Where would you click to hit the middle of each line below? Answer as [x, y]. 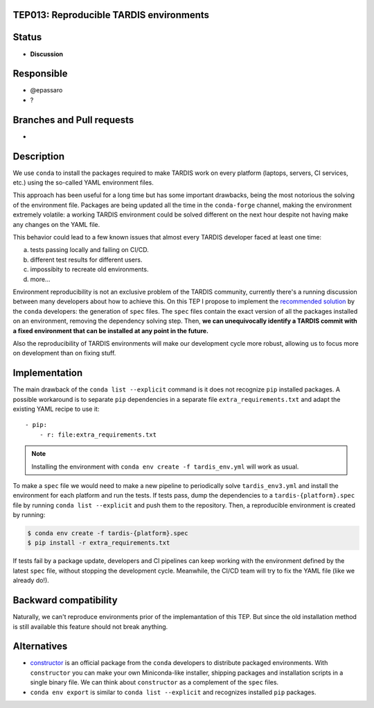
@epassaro [46, 90]
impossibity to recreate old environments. [89, 269]
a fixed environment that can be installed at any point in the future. [111, 330]
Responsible [40, 74]
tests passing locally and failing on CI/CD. [89, 250]
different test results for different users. [86, 260]
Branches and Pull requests [73, 120]
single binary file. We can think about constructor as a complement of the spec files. [154, 682]
